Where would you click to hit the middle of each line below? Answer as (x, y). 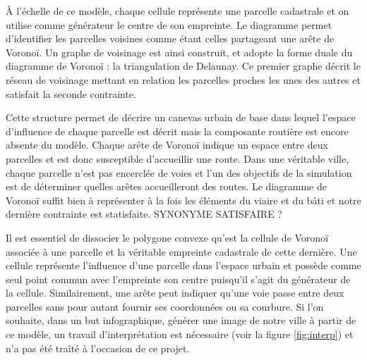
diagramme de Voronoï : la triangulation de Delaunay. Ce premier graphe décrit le (183, 66)
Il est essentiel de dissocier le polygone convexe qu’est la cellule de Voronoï (167, 237)
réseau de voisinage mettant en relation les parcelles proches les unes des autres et (183, 79)
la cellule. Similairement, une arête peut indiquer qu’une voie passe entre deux (175, 293)
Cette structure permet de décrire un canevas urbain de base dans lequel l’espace (181, 117)
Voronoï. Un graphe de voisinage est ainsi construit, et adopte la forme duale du (179, 52)
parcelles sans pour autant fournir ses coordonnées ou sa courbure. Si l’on (165, 306)
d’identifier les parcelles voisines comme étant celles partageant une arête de (170, 38)
